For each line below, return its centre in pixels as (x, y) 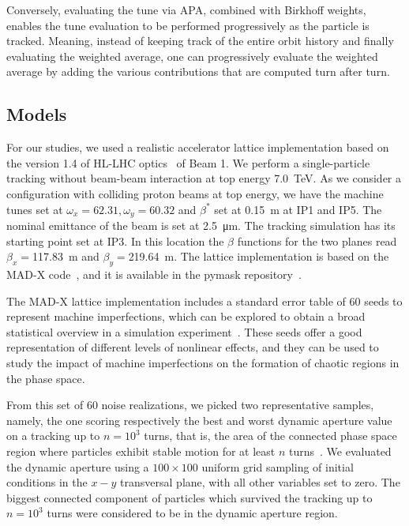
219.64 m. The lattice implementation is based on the (259, 256)
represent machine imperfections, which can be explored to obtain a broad (186, 316)
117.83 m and (66, 256)
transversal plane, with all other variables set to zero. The (260, 482)
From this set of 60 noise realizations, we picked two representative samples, (190, 405)
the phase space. (46, 378)
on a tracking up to (53, 436)
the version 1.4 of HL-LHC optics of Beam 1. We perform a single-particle (188, 162)
